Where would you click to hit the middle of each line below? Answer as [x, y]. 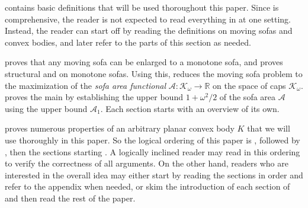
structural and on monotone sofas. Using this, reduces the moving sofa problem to [154, 73]
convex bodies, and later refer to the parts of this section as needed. [128, 42]
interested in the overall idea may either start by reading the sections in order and [154, 175]
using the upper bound [46, 108]
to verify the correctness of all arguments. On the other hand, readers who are [147, 163]
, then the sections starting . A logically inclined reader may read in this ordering [153, 151]
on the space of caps [249, 85]
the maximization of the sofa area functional [86, 85]
